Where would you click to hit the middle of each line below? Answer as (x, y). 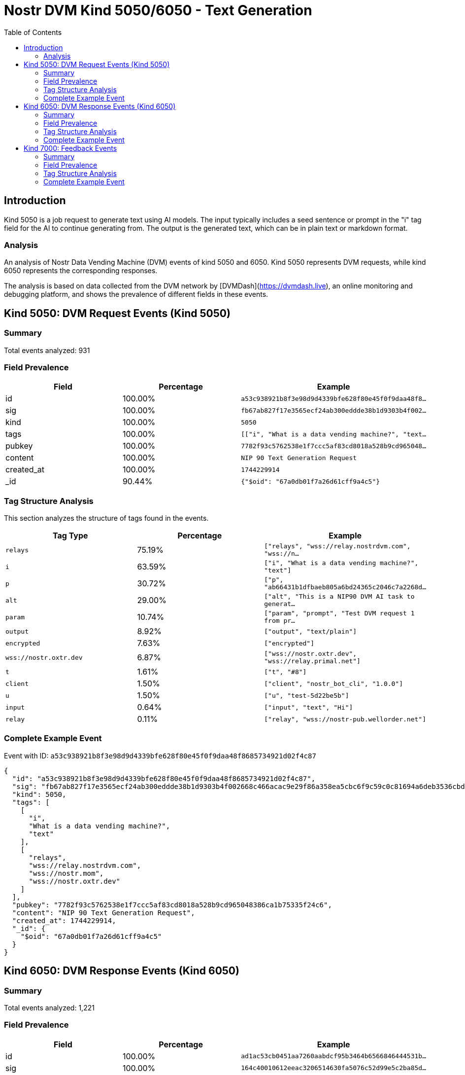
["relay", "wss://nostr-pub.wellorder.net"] (345, 719)
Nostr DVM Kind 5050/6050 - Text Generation (158, 10)
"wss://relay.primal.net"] (312, 661)
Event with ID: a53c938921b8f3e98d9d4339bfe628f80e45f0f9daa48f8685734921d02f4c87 (160, 755)
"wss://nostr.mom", (66, 873)
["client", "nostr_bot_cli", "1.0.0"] (334, 683)
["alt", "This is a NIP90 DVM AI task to (339, 597)
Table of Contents (33, 32)
